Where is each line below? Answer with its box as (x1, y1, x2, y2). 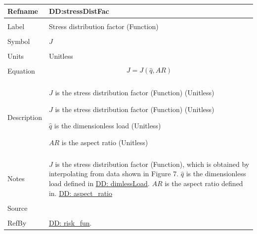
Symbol (7, 36, 30, 46)
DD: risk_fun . (48, 217, 92, 228)
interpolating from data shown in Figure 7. (48, 168, 179, 179)
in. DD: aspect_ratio (48, 188, 113, 198)
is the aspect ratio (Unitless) (61, 137, 148, 147)
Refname (7, 5, 38, 16)
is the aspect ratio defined (165, 178, 243, 189)
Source (7, 202, 28, 213)
